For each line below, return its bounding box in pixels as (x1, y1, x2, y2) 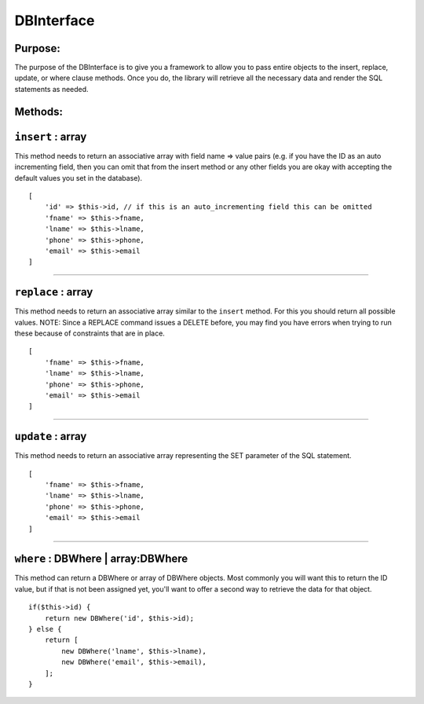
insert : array (14, 130, 87, 143)
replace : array (14, 285, 93, 299)
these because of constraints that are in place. (14, 328, 165, 338)
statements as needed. (14, 84, 90, 93)
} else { (28, 625, 62, 634)
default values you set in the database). (14, 173, 143, 182)
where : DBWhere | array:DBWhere (14, 552, 188, 566)
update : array (14, 430, 87, 443)
